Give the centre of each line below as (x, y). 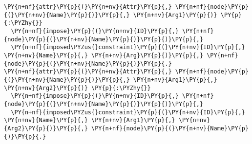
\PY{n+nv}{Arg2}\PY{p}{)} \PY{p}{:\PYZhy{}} (77, 88)
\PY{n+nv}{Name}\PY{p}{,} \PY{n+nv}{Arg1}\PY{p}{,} (90, 120)
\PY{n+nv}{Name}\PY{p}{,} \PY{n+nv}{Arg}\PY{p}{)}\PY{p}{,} (104, 55)
